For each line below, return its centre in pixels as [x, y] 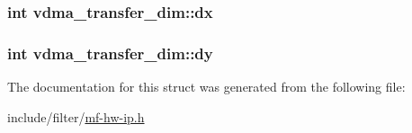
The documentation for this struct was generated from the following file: [206, 87]
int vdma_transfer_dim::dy [110, 53]
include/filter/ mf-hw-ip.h [76, 116]
